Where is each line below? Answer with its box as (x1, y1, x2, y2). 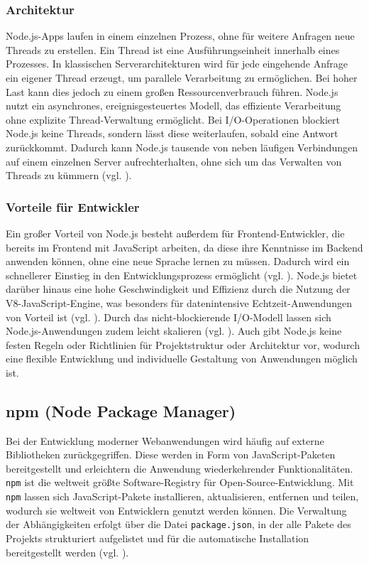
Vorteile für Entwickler (6, 198, 140, 215)
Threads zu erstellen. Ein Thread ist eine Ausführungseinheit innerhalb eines (6, 42, 340, 57)
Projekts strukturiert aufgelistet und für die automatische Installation (6, 531, 309, 546)
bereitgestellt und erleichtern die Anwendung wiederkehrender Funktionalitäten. (6, 461, 353, 475)
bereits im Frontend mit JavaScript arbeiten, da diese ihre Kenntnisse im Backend (6, 240, 363, 254)
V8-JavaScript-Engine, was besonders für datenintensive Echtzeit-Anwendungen (6, 295, 352, 310)
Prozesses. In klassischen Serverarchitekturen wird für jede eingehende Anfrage (6, 56, 348, 71)
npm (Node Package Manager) (6, 399, 236, 421)
